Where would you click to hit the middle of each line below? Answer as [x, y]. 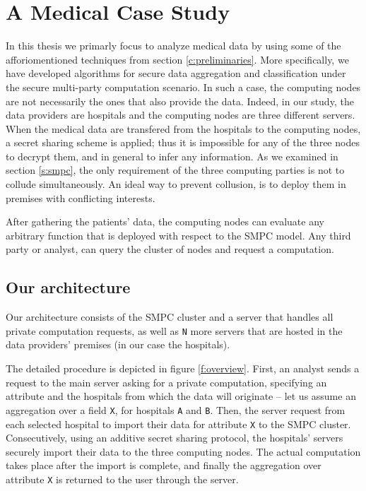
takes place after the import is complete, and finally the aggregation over [164, 465]
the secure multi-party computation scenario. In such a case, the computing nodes [183, 87]
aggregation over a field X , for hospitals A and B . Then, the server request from [176, 409]
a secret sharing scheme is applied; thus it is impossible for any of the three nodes [183, 142]
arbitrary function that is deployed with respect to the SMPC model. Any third [178, 235]
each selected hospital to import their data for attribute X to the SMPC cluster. [178, 424]
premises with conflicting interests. [81, 197]
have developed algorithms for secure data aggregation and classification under [176, 73]
